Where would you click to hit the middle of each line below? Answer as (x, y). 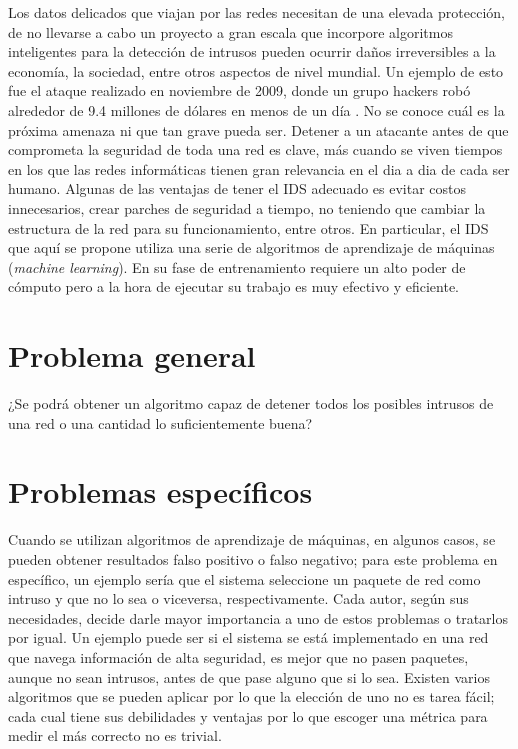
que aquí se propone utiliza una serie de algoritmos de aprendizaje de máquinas (251, 247)
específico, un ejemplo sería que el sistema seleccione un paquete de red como (244, 578)
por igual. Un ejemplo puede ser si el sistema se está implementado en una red (248, 637)
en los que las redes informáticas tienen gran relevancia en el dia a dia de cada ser (259, 168)
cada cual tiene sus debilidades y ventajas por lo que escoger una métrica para (248, 715)
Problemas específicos (160, 491)
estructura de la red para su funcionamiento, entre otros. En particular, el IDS (248, 227)
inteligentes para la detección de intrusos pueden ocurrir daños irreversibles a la (252, 51)
